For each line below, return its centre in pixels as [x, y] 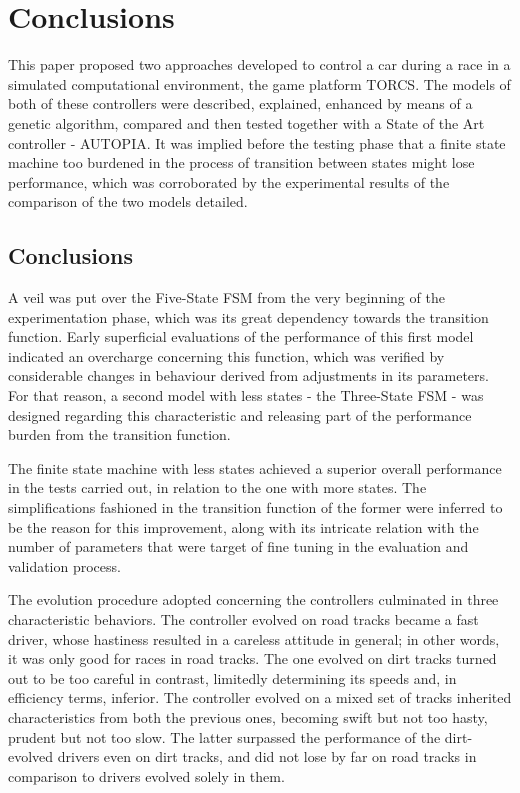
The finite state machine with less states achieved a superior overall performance [255, 467]
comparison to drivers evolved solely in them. [146, 775]
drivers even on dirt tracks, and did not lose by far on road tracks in [267, 756]
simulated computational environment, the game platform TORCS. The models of [259, 83]
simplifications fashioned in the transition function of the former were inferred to [255, 507]
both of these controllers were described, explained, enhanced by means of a [240, 103]
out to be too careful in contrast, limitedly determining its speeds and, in [232, 677]
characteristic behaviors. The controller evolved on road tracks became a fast [243, 618]
